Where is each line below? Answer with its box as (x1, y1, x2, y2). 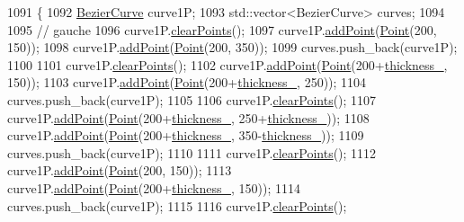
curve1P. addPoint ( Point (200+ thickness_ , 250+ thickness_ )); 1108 (7, 108, 370, 127)
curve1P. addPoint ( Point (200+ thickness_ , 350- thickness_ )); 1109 (7, 126, 364, 145)
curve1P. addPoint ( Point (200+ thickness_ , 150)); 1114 (7, 178, 300, 197)
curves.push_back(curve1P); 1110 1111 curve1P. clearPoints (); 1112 (7, 143, 377, 162)
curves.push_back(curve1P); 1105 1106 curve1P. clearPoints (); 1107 (7, 90, 377, 109)
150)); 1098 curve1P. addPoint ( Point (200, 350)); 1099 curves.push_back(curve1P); (7, 38, 458, 57)
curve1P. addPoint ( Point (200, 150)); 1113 (7, 161, 232, 180)
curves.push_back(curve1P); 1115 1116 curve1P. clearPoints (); (7, 196, 347, 215)
